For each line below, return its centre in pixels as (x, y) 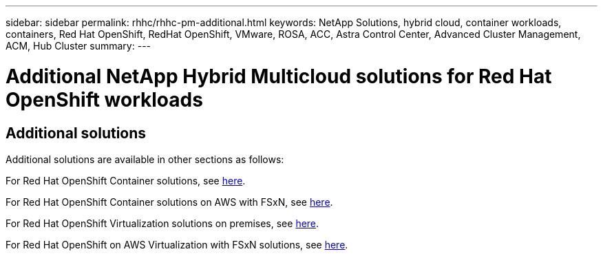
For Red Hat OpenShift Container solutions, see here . (126, 180)
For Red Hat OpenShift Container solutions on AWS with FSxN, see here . (169, 202)
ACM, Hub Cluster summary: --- (78, 46)
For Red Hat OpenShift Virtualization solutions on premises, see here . (162, 223)
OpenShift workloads (104, 99)
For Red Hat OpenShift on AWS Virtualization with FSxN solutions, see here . (177, 244)
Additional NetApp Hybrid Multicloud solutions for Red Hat (279, 76)
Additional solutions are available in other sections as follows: (145, 159)
